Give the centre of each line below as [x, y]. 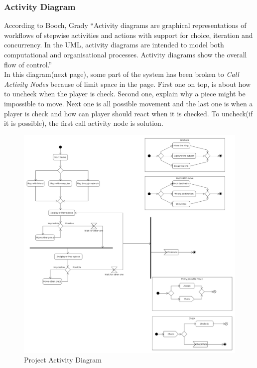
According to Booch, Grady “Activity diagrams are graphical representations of [125, 25]
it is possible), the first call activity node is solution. [84, 123]
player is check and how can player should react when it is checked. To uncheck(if [128, 113]
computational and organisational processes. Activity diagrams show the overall [126, 54]
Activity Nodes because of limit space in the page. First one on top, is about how [128, 84]
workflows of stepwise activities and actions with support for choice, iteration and [128, 35]
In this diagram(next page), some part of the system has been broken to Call [122, 74]
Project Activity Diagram [63, 360]
